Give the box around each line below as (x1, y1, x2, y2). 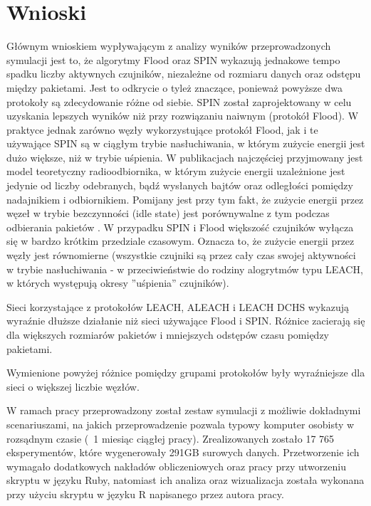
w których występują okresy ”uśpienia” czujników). (6, 275, 229, 290)
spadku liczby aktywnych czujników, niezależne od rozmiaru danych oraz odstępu (6, 66, 361, 81)
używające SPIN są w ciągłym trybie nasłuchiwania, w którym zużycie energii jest (6, 136, 365, 151)
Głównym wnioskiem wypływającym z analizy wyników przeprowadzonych (6, 38, 331, 53)
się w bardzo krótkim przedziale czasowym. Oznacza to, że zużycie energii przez (6, 233, 355, 248)
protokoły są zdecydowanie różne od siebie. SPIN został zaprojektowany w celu (6, 94, 352, 109)
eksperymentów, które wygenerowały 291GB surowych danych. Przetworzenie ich (6, 445, 360, 460)
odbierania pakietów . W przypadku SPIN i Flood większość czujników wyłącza (6, 219, 354, 234)
